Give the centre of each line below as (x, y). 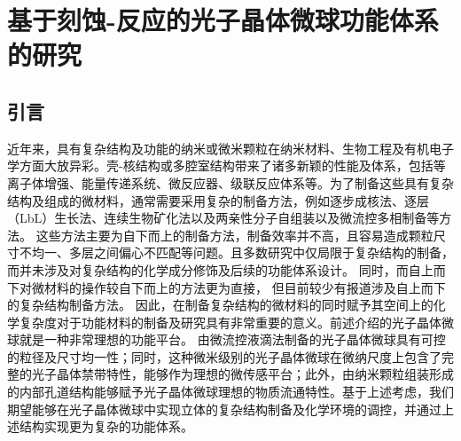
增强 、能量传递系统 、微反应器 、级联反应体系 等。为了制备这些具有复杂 (249, 182)
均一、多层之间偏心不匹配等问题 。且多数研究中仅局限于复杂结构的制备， (242, 252)
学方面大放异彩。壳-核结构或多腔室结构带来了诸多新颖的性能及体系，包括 (220, 165)
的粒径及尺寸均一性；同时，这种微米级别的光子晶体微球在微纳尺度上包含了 (224, 356)
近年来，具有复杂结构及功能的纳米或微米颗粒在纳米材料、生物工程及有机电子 (230, 148)
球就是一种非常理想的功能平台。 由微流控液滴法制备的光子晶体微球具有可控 (227, 339)
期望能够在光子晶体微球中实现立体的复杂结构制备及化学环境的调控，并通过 (224, 409)
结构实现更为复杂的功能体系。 (106, 426)
